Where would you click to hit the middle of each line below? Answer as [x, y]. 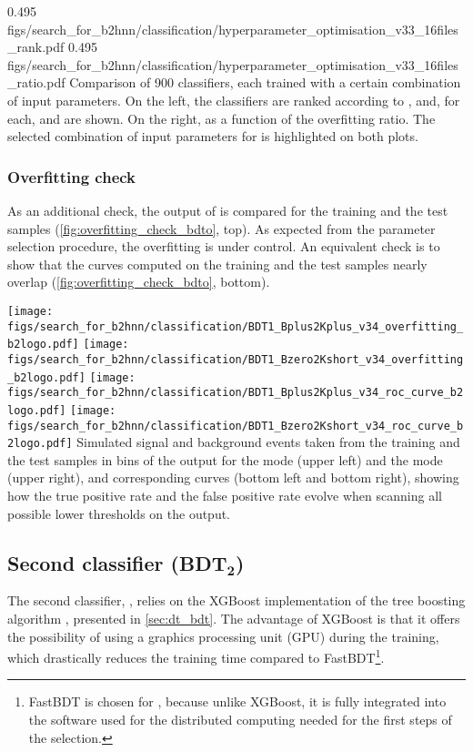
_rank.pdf [36, 47]
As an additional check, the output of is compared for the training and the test [228, 210]
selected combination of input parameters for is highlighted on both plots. [213, 136]
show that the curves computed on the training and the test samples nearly [217, 264]
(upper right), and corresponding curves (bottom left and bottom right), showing [233, 478]
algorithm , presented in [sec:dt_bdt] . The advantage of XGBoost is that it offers [234, 619]
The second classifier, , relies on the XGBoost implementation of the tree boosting [236, 600]
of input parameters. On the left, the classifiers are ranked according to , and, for [234, 100]
